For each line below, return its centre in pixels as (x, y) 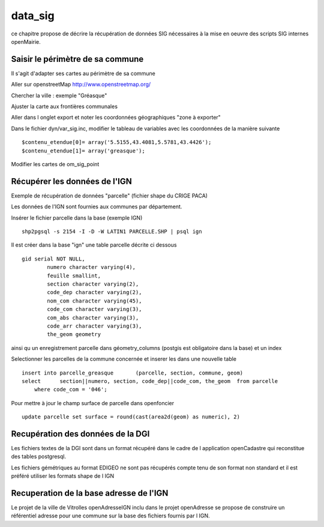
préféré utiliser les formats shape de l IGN (63, 476)
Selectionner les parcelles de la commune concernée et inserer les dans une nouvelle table (124, 359)
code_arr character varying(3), (94, 326)
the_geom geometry (74, 334)
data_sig (33, 16)
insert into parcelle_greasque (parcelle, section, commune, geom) (133, 373)
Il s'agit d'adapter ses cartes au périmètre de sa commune (83, 73)
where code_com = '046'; (70, 390)
